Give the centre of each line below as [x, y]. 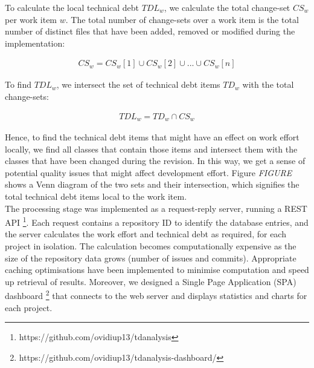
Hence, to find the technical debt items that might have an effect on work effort [152, 137]
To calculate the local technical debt [72, 7]
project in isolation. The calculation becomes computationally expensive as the [151, 246]
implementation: [35, 43]
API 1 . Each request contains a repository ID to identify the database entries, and [157, 221]
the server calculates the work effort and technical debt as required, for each [146, 234]
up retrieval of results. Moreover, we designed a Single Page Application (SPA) [151, 281]
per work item [31, 19]
